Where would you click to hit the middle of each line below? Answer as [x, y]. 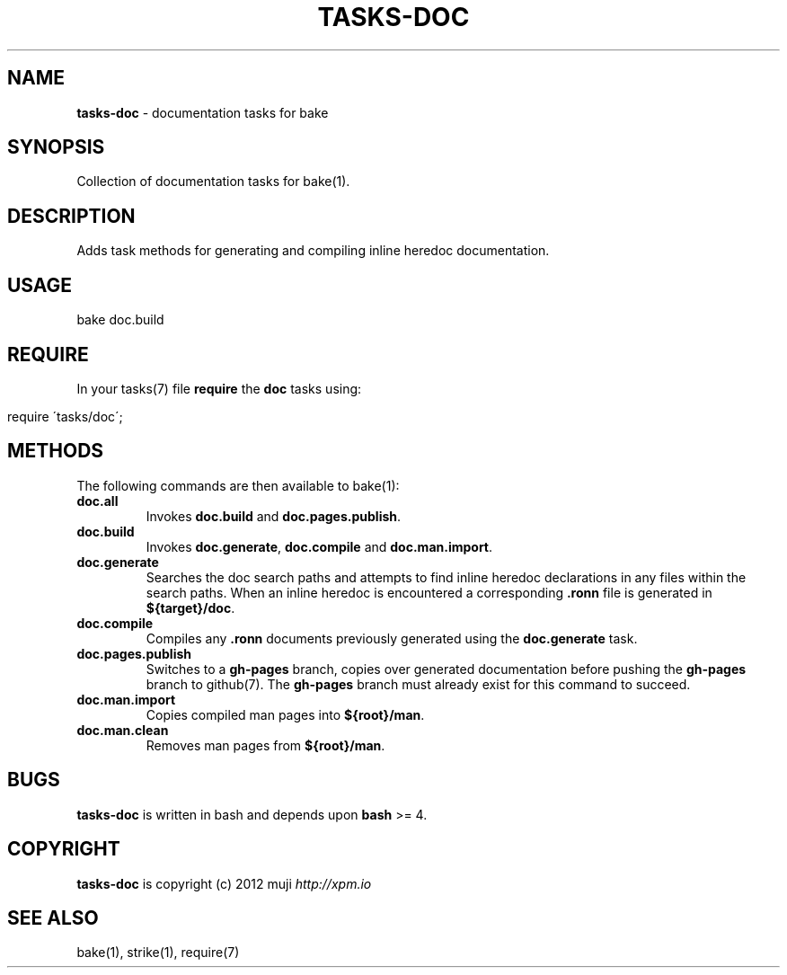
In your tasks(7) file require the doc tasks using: [219, 388]
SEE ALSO [53, 917]
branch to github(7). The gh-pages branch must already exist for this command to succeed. [418, 684]
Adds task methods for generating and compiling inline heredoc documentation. [313, 251]
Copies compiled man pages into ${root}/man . [285, 714]
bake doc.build [120, 320]
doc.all [97, 501]
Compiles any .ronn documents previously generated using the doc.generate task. [392, 638]
